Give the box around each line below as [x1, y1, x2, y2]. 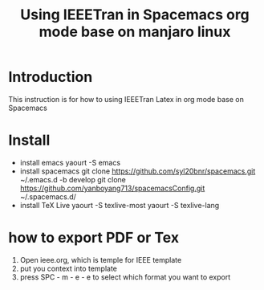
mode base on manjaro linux [39, 22, 231, 41]
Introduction [8, 68, 93, 86]
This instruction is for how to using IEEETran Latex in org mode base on [8, 94, 245, 104]
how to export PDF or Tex [8, 229, 179, 247]
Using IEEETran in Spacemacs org [19, 6, 250, 24]
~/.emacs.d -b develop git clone [19, 174, 126, 184]
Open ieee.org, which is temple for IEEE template [19, 255, 182, 264]
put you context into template [19, 263, 118, 273]
